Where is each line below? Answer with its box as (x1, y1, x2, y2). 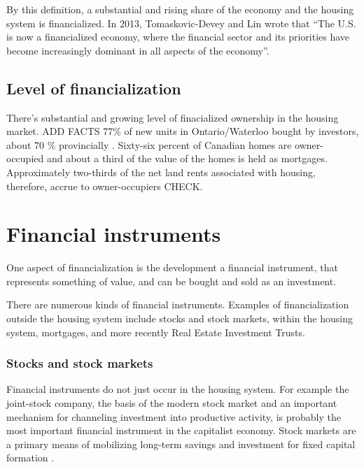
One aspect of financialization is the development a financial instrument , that (6, 260, 338, 275)
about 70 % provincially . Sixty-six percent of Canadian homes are (6, 137, 292, 152)
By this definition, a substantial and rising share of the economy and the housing (6, 2, 354, 16)
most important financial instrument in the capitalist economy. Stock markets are (6, 423, 356, 438)
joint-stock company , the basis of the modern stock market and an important (6, 396, 337, 410)
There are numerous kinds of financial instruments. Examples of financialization (6, 297, 349, 312)
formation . (6, 450, 55, 465)
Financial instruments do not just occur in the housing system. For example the (6, 382, 349, 396)
